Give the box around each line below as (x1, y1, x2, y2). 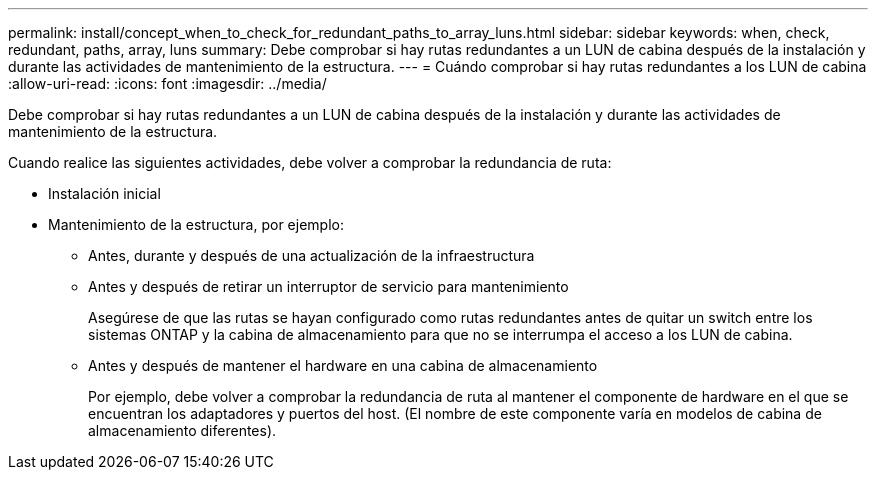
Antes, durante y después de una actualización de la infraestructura (88, 247, 535, 264)
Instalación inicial (48, 185, 161, 202)
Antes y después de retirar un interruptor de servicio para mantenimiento (88, 278, 569, 295)
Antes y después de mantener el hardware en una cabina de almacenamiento (88, 357, 598, 374)
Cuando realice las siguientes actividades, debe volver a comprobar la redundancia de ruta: (8, 154, 612, 171)
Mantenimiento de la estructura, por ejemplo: (48, 216, 344, 233)
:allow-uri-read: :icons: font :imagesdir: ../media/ (8, 75, 327, 92)
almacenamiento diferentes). (88, 422, 277, 439)
